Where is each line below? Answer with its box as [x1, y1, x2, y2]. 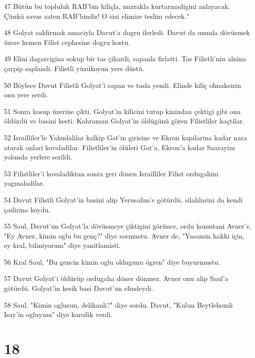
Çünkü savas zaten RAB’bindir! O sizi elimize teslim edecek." [4, 10, 189, 21]
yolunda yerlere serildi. [4, 152, 73, 162]
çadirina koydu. [4, 204, 51, 214]
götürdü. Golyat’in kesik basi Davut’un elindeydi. [4, 283, 153, 293]
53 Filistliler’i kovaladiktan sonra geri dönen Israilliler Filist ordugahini [4, 168, 219, 178]
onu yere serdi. [4, 89, 48, 100]
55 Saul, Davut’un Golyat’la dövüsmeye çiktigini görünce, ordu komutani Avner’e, [4, 221, 252, 231]
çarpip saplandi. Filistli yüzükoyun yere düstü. [4, 63, 145, 73]
